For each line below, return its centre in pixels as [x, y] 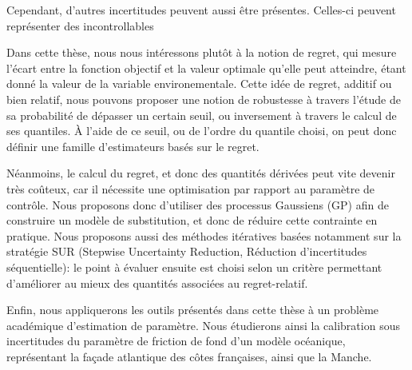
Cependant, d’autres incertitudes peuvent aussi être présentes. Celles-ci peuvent [201, 10]
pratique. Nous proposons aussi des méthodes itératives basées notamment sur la [204, 235]
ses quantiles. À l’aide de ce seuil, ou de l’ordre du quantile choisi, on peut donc [202, 131]
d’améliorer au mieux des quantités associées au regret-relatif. [157, 282]
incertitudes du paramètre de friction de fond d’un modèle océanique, [176, 341]
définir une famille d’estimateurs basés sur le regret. [133, 146]
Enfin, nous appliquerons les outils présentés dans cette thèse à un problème [193, 310]
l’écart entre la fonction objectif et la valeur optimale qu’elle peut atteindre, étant [206, 68]
